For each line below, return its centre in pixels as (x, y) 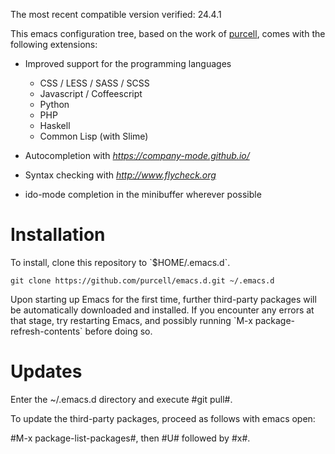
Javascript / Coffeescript (91, 93)
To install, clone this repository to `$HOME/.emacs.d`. (120, 262)
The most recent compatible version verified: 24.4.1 (116, 14)
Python (54, 104)
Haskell (55, 125)
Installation (58, 235)
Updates (46, 371)
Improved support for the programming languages (128, 63)
